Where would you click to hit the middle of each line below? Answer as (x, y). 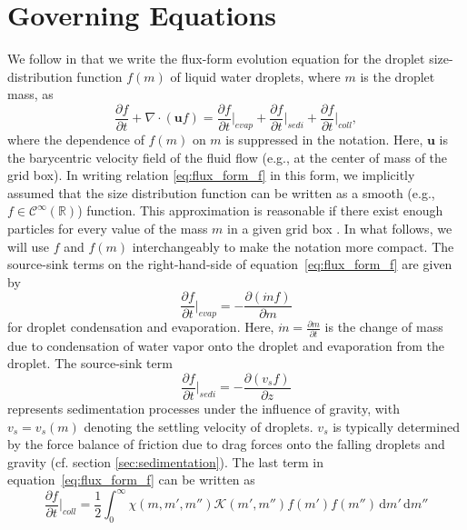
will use (28, 246)
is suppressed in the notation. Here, (324, 139)
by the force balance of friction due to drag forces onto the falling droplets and (226, 444)
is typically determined (396, 426)
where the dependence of (76, 139)
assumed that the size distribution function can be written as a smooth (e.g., (221, 192)
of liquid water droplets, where (255, 76)
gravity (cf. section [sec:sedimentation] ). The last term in (166, 461)
